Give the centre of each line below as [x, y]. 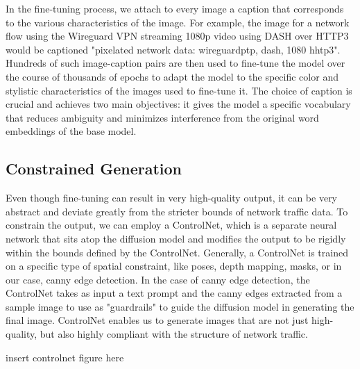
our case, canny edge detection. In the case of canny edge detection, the [158, 279]
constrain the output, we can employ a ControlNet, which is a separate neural [171, 225]
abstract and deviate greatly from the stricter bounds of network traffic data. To [177, 211]
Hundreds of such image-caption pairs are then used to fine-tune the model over [175, 63]
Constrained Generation [94, 169]
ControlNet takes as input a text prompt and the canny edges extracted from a [174, 293]
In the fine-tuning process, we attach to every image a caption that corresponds [175, 8]
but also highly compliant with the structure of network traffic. [174, 334]
